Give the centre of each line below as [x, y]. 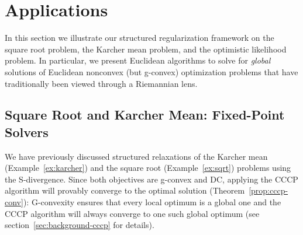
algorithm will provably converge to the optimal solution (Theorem [125, 190]
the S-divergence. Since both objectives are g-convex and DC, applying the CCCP [151, 179]
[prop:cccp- [268, 190]
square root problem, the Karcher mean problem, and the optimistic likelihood [146, 49]
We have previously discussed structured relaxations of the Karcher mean [136, 156]
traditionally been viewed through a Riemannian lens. [101, 83]
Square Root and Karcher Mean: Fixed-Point [145, 115]
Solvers [27, 131]
